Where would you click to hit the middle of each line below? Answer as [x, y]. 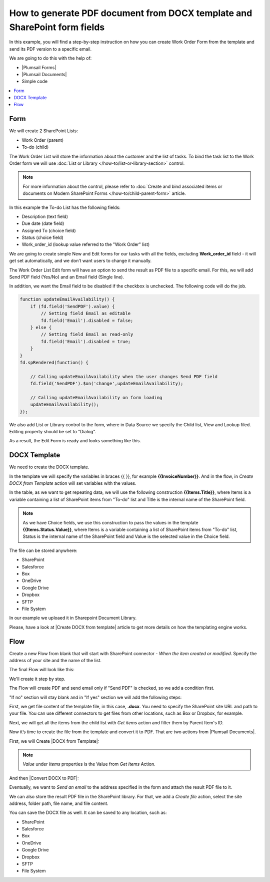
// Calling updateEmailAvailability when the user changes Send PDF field [124, 376]
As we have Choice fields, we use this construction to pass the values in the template [110, 522]
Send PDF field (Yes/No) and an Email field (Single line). [67, 277]
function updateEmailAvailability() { [67, 300]
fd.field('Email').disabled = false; [87, 320]
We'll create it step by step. [37, 679]
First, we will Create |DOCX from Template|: [54, 741]
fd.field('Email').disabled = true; [86, 341]
